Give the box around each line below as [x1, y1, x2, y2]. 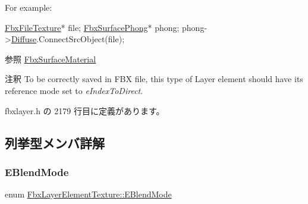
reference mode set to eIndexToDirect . [5, 84, 143, 96]
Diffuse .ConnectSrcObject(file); [11, 33, 125, 45]
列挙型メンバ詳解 [5, 133, 105, 152]
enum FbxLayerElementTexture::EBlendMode [5, 188, 172, 200]
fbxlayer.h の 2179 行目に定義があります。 [5, 104, 165, 117]
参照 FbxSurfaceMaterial [5, 52, 96, 65]
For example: [5, 1, 52, 13]
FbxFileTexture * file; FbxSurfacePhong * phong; [5, 21, 180, 33]
